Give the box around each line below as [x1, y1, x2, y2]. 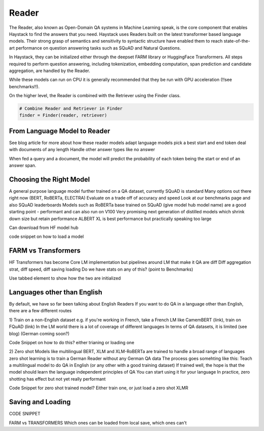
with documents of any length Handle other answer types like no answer [9, 147, 155, 152]
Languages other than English [9, 288, 103, 296]
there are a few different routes [9, 308, 72, 314]
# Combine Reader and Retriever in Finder [19, 106, 123, 111]
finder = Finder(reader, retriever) [19, 113, 108, 118]
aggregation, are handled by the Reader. [9, 68, 90, 74]
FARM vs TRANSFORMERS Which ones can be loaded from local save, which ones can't [9, 420, 187, 426]
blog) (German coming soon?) [9, 330, 70, 336]
